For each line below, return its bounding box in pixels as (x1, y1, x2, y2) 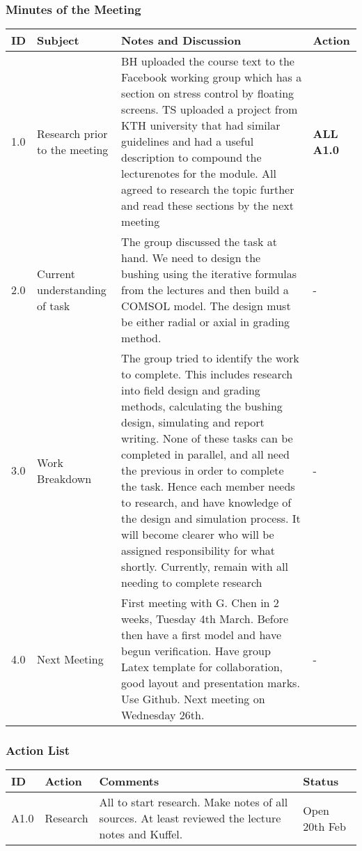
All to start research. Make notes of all (99, 794, 288, 811)
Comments (99, 773, 159, 790)
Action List (6, 742, 70, 759)
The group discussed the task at (121, 233, 278, 250)
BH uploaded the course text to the (121, 53, 294, 70)
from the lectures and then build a (121, 282, 289, 298)
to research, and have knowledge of (121, 494, 292, 511)
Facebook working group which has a (121, 69, 302, 86)
